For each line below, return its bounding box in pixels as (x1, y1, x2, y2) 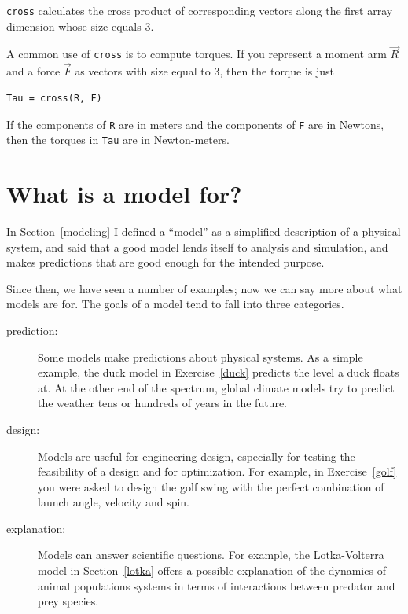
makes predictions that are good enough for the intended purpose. (6, 254, 325, 270)
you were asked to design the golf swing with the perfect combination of (38, 478, 384, 495)
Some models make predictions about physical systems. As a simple (38, 348, 363, 365)
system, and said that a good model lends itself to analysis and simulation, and (6, 238, 388, 255)
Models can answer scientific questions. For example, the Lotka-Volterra (38, 546, 384, 563)
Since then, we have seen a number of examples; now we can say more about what (6, 280, 402, 296)
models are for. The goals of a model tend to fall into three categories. (6, 296, 344, 312)
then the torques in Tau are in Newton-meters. (6, 131, 230, 148)
